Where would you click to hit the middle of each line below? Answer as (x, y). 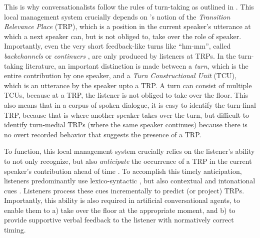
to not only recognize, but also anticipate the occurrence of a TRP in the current (128, 161)
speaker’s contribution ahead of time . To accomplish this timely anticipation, (123, 171)
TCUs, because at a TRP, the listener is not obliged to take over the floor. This (126, 95)
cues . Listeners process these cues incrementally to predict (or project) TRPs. (124, 190)
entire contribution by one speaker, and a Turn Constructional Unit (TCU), (120, 75)
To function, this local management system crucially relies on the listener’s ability (129, 151)
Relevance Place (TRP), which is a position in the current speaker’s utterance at (127, 26)
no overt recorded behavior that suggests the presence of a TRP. (103, 134)
